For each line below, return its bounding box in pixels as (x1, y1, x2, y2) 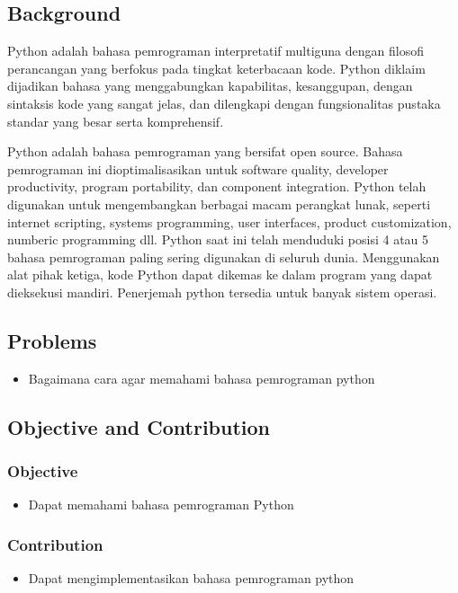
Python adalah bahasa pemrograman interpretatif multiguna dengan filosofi (7, 41, 424, 60)
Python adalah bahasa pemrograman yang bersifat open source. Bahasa (7, 142, 403, 161)
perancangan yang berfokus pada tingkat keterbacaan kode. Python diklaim (7, 58, 426, 77)
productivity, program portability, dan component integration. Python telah (7, 177, 427, 196)
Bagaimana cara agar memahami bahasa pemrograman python (28, 368, 375, 387)
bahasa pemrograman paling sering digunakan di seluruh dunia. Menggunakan (7, 247, 440, 266)
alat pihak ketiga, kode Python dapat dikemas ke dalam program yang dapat (7, 265, 433, 284)
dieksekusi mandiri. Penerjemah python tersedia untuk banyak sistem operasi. (7, 282, 437, 301)
